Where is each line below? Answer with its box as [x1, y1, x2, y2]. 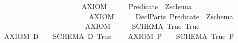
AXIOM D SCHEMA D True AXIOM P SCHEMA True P [4, 30, 234, 41]
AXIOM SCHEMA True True [85, 21, 200, 31]
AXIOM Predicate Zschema [81, 1, 192, 11]
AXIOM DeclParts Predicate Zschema [88, 11, 233, 21]
